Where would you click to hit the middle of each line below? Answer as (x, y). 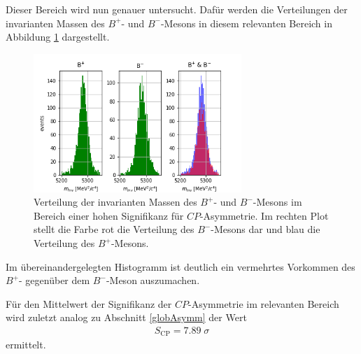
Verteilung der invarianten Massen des (115, 202)
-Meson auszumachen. (153, 280)
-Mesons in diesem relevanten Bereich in (246, 23)
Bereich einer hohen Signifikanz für (109, 215)
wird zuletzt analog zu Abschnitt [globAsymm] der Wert (126, 317)
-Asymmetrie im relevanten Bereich (264, 303)
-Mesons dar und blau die (266, 229)
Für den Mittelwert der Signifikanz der (89, 303)
